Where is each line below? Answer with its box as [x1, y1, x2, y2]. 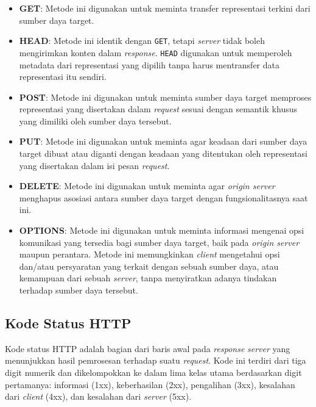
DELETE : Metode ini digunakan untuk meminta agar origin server [19, 179, 275, 192]
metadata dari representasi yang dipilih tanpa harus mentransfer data [19, 58, 279, 71]
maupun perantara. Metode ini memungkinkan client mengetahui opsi [19, 248, 280, 261]
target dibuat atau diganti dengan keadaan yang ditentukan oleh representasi [19, 147, 308, 160]
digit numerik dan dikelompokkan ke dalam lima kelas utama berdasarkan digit [5, 366, 302, 378]
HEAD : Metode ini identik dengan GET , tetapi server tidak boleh [19, 34, 265, 47]
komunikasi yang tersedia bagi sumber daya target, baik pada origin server [19, 236, 300, 248]
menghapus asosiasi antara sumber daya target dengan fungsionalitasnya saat [19, 191, 308, 204]
